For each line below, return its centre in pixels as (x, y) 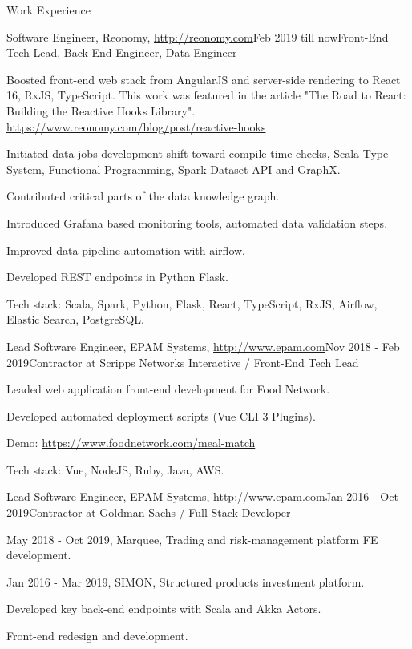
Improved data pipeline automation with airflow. (126, 250)
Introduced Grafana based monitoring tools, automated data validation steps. (197, 222)
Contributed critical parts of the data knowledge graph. (143, 196)
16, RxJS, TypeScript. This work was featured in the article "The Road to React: (206, 95)
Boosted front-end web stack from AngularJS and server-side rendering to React (204, 79)
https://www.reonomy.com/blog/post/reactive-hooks (136, 126)
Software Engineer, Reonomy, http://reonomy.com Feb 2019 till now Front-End (198, 36)
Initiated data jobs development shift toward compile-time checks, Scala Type (198, 153)
